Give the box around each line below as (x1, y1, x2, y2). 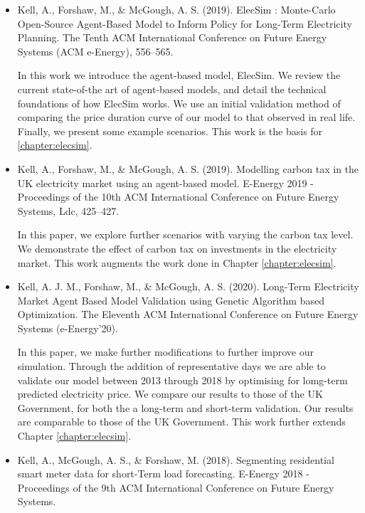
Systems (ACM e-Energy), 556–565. (17, 43, 174, 58)
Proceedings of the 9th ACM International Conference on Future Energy (17, 480, 334, 495)
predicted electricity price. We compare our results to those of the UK (17, 386, 323, 401)
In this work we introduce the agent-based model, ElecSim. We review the (17, 68, 341, 83)
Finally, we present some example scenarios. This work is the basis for (17, 123, 323, 138)
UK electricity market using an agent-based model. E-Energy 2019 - (17, 175, 314, 190)
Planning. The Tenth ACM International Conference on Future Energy (17, 30, 327, 45)
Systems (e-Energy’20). (17, 320, 118, 335)
